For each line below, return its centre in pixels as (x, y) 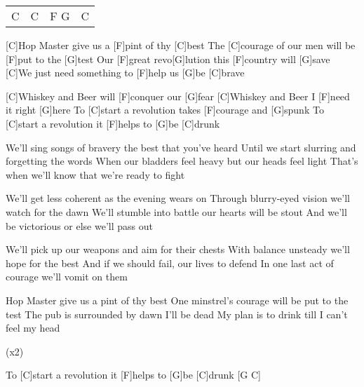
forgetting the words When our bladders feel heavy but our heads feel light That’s (182, 161)
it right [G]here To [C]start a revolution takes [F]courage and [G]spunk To (165, 110)
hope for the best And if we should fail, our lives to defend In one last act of (170, 263)
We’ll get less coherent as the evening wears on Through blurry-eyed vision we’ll (178, 198)
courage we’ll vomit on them (67, 277)
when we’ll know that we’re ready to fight (95, 174)
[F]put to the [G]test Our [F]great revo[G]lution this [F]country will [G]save (168, 59)
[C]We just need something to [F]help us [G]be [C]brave (125, 73)
